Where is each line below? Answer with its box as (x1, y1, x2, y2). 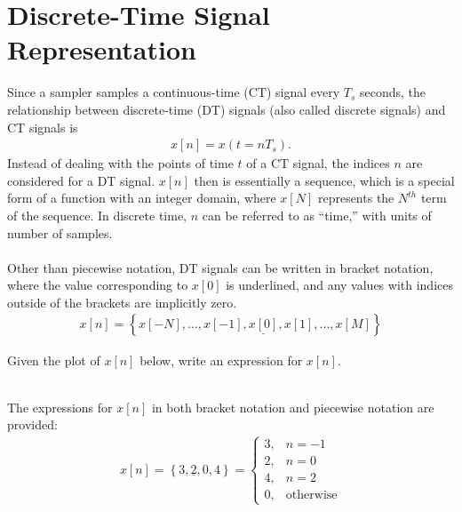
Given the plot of (7, 350, 100, 369)
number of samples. (7, 223, 113, 242)
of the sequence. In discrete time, (7, 205, 187, 224)
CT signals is (7, 117, 78, 136)
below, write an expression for (139, 350, 303, 369)
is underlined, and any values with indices (226, 276, 453, 294)
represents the (317, 188, 394, 207)
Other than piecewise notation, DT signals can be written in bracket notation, (7, 258, 434, 276)
